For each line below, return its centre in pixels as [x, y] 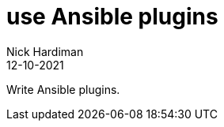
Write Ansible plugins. [63, 89]
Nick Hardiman [45, 51]
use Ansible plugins [112, 17]
